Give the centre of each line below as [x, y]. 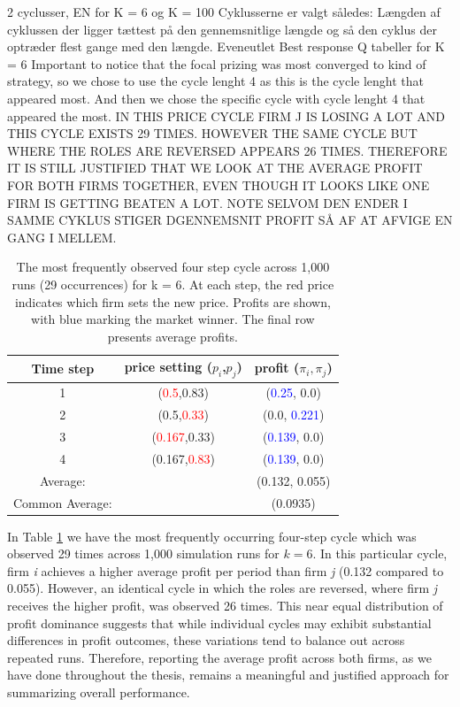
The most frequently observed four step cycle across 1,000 [173, 267]
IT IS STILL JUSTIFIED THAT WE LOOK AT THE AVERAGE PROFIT [215, 168]
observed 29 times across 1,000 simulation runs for [143, 553]
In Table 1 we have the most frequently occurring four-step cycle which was [212, 536]
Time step [63, 368]
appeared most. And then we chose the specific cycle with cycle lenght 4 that [216, 98]
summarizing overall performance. [99, 692]
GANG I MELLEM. [62, 237]
